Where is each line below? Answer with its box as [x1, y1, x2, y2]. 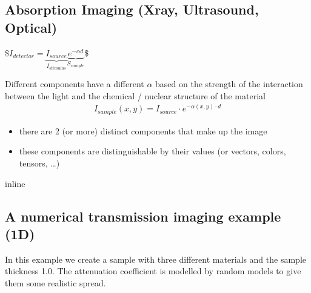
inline [5, 177, 25, 189]
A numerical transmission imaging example [5, 206, 281, 225]
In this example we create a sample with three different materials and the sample [5, 252, 306, 265]
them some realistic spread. [5, 276, 106, 289]
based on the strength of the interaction [155, 77, 303, 90]
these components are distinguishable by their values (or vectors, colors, [19, 145, 286, 157]
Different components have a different [5, 77, 144, 90]
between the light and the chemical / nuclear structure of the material [5, 89, 266, 102]
